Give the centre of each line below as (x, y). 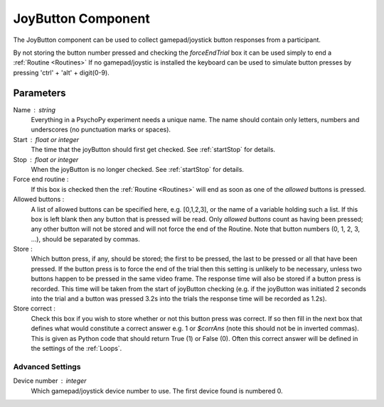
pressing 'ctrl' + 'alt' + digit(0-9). (61, 72)
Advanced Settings (47, 367)
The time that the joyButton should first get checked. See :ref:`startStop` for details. (153, 150)
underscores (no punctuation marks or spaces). (101, 130)
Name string (34, 109)
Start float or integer (46, 139)
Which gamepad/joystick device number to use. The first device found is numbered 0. (157, 391)
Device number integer (50, 381)
